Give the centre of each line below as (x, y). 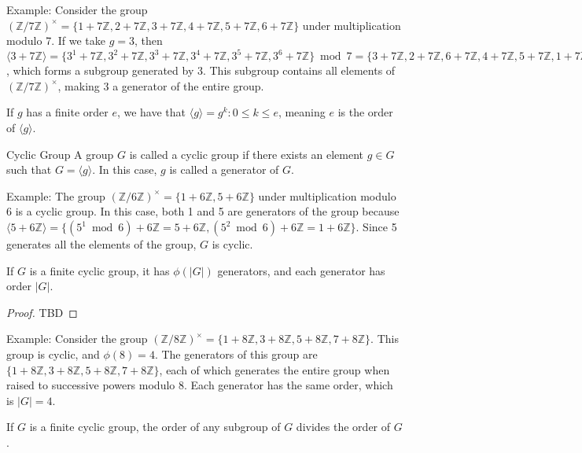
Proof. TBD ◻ (42, 312)
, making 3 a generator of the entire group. (161, 85)
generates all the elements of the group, (101, 244)
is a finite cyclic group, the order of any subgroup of (155, 427)
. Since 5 (376, 227)
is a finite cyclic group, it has (99, 270)
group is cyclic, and (53, 354)
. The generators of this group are (236, 354)
